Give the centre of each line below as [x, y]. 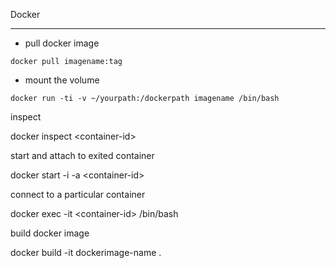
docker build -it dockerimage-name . [86, 252]
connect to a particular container [78, 194]
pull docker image [62, 43]
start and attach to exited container [82, 155]
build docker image [50, 233]
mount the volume [62, 80]
